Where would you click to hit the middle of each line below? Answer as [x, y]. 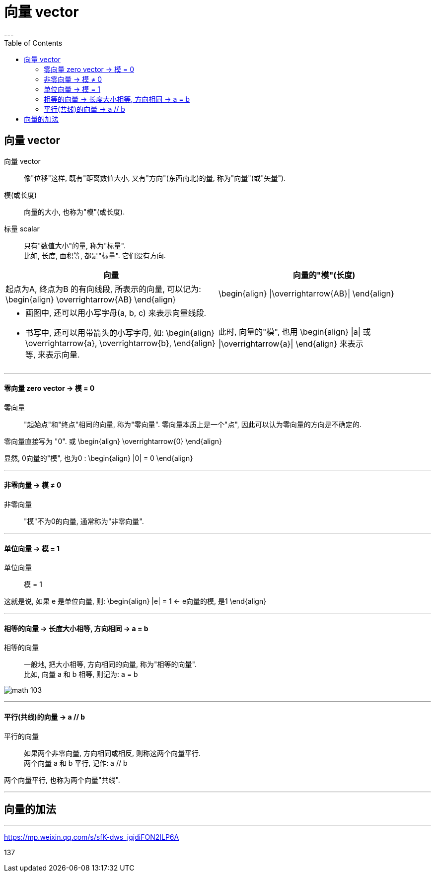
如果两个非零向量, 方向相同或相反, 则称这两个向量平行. [112, 753]
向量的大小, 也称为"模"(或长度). [74, 212]
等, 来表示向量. [53, 354]
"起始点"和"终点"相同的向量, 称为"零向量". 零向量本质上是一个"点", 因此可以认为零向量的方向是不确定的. [193, 424]
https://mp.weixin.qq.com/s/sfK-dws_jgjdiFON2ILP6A [92, 837]
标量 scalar [22, 228]
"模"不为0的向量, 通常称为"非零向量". [84, 521]
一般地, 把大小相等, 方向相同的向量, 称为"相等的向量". [110, 664]
